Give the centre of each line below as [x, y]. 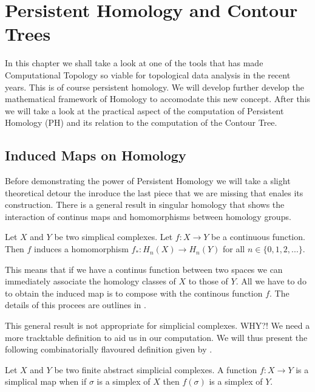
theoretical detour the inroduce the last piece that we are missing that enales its [154, 192]
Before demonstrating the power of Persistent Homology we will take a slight [148, 181]
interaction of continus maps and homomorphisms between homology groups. [148, 216]
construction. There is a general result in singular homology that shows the [145, 205]
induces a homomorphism [81, 249]
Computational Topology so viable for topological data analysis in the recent [148, 74]
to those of [208, 281]
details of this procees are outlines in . [76, 305]
